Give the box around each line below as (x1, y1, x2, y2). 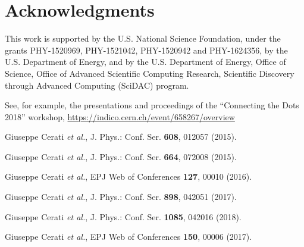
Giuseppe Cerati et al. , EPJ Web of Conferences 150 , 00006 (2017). (5, 230, 252, 243)
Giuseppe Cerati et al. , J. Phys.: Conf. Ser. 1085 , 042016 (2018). (5, 210, 242, 223)
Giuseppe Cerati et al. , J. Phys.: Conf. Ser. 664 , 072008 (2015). (5, 150, 237, 162)
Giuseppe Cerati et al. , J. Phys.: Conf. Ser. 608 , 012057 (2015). (5, 130, 237, 143)
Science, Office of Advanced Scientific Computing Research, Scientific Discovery (5, 67, 294, 79)
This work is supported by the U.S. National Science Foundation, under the (5, 32, 281, 45)
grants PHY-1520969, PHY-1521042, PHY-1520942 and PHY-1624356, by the (5, 43, 288, 56)
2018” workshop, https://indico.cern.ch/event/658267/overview (5, 110, 235, 123)
